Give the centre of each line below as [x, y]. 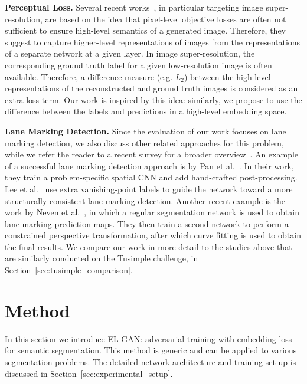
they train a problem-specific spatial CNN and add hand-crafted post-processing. [151, 177]
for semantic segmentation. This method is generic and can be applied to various [151, 350]
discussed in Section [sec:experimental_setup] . [89, 373]
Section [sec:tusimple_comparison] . [69, 270]
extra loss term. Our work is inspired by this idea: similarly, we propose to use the [153, 99]
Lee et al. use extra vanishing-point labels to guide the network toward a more [149, 188]
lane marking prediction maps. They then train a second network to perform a [147, 223]
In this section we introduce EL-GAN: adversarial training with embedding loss [148, 338]
